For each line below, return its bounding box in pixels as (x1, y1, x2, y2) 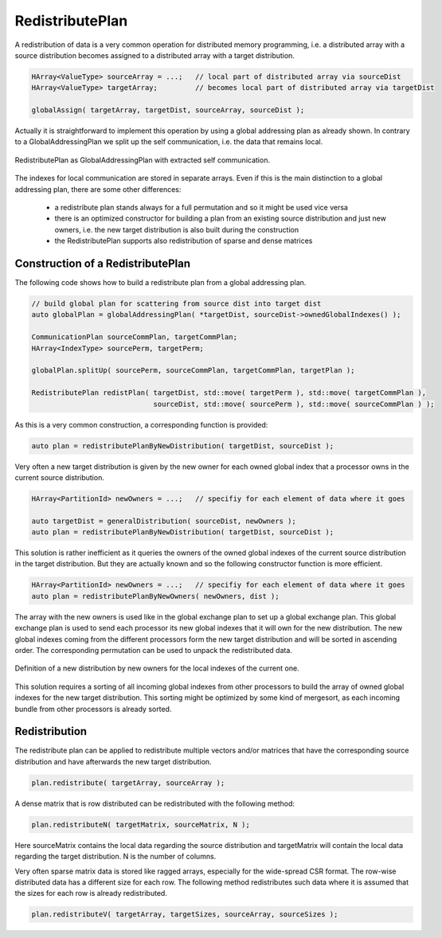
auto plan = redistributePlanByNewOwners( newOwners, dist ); (31, 592, 280, 600)
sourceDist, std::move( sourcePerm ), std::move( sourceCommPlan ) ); (153, 399, 435, 408)
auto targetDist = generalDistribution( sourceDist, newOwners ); (31, 516, 296, 526)
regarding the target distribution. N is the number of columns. (14, 852, 217, 862)
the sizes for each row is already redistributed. (14, 889, 167, 898)
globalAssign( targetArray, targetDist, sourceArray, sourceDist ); (31, 106, 305, 115)
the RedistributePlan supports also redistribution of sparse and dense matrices (54, 236, 313, 246)
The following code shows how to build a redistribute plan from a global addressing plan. (14, 278, 307, 287)
